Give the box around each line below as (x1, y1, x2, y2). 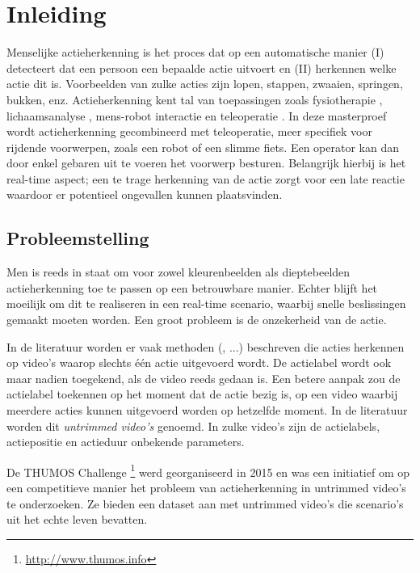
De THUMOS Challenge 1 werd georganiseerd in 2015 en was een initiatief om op (6, 461, 410, 480)
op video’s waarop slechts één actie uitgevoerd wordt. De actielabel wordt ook (6, 354, 392, 371)
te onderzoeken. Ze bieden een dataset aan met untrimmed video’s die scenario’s (6, 495, 404, 512)
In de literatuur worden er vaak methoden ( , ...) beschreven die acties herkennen (6, 338, 405, 355)
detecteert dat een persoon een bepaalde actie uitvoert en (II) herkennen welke (6, 59, 397, 76)
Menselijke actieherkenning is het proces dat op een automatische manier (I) (6, 44, 384, 61)
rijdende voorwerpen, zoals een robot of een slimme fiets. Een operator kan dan (6, 138, 399, 155)
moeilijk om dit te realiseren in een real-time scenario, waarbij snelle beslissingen (6, 295, 406, 312)
